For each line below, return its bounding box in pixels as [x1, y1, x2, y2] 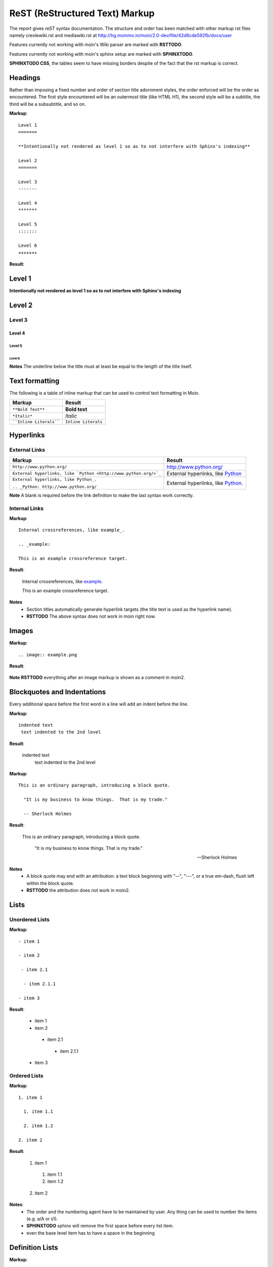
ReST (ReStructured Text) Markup [9, 8, 155, 19]
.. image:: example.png [18, 652, 77, 657]
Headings [9, 73, 40, 82]
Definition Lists [9, 1243, 58, 1252]
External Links [9, 446, 45, 454]
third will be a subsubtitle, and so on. [9, 101, 86, 107]
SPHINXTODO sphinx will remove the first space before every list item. [26, 1223, 174, 1229]
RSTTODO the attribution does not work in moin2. [26, 887, 130, 893]
